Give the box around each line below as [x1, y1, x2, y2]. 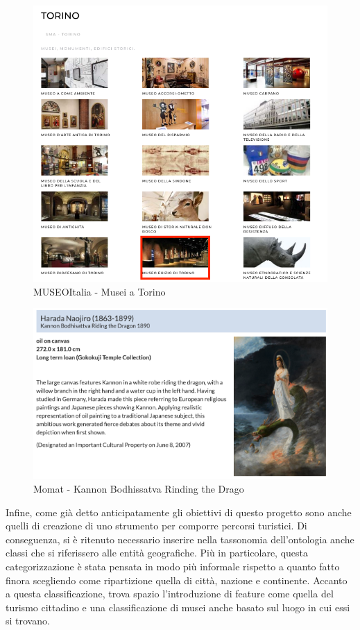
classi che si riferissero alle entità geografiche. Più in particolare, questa [6, 545, 309, 560]
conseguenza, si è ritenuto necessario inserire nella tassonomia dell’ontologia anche [6, 531, 354, 546]
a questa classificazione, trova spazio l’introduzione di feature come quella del [6, 586, 334, 601]
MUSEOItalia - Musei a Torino [33, 284, 166, 298]
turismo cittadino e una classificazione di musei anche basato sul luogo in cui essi [6, 599, 350, 614]
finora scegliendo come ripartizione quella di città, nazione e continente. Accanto [6, 572, 348, 587]
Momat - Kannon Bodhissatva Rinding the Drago [33, 481, 244, 495]
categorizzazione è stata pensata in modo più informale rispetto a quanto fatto [6, 559, 340, 573]
